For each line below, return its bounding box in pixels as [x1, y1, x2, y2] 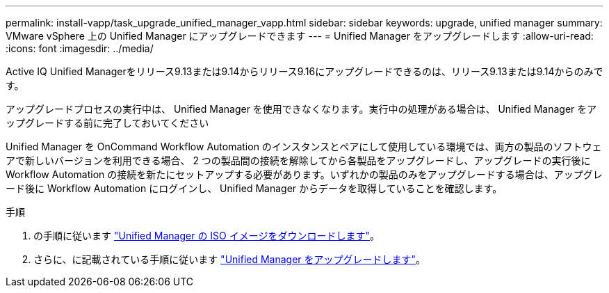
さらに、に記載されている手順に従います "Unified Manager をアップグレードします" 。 [33, 253, 426, 265]
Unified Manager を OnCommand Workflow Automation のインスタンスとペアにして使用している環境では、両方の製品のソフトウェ [6, 141, 602, 152]
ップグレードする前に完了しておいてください [6, 117, 209, 129]
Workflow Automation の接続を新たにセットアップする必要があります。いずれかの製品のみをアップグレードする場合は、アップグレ [6, 168, 603, 180]
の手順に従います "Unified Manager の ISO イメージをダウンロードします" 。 [33, 230, 380, 241]
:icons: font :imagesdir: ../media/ [6, 42, 154, 54]
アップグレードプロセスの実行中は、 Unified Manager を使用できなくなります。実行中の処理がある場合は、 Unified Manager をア [6, 103, 597, 115]
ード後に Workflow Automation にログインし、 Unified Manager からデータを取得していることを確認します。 [6, 182, 503, 194]
